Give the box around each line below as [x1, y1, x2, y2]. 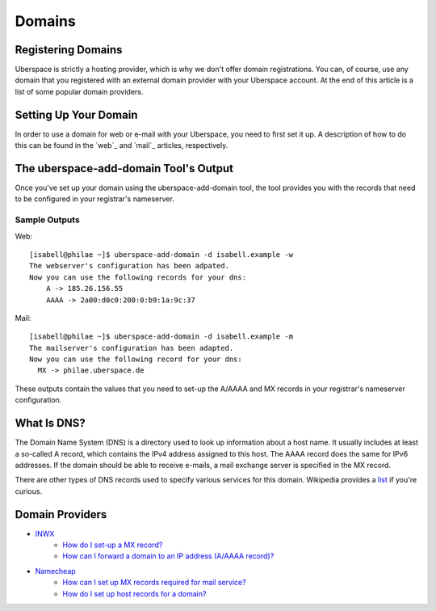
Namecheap [35, 566, 76, 575]
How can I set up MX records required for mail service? [62, 578, 246, 588]
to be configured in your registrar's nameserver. [15, 194, 175, 204]
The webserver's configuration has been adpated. [29, 261, 230, 271]
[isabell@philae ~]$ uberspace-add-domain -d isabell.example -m [29, 332, 294, 341]
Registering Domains [15, 43, 123, 57]
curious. [15, 486, 43, 496]
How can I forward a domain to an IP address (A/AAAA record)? [62, 551, 275, 561]
